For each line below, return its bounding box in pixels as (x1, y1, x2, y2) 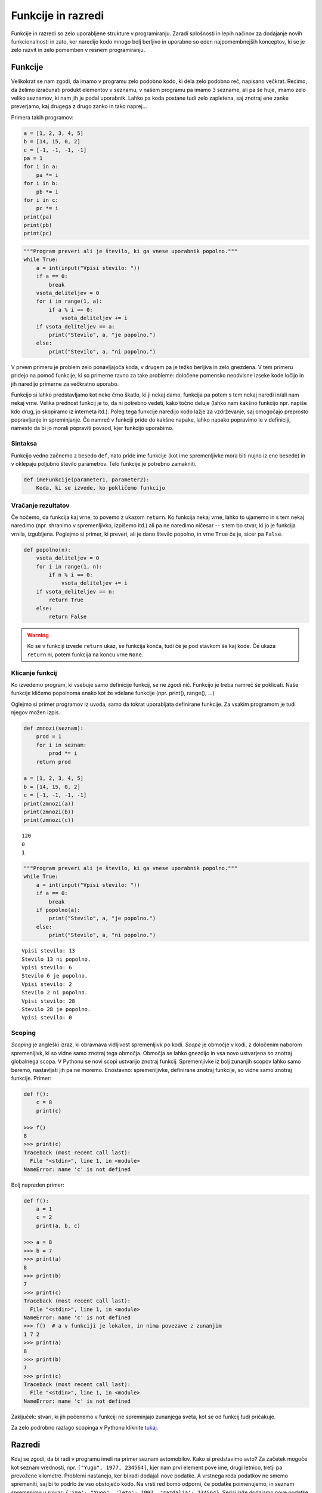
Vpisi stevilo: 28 (21, 997, 76, 1004)
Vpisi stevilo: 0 (21, 1014, 72, 1021)
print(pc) (23, 230, 52, 237)
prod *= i (48, 750, 78, 757)
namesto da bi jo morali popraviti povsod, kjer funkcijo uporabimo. (11, 425, 174, 432)
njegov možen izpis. (11, 709, 61, 716)
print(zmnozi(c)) (23, 817, 75, 824)
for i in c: (23, 196, 59, 203)
